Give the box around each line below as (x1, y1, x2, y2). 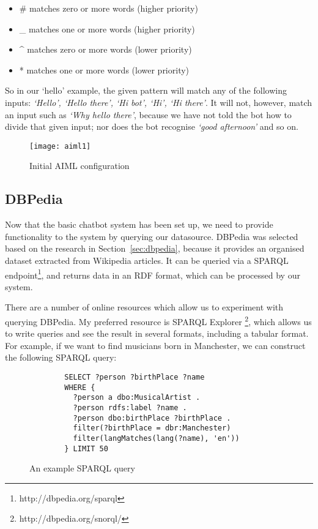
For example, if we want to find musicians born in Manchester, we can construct (5, 339, 306, 351)
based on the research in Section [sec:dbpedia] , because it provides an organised (5, 242, 305, 255)
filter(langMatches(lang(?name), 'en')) (73, 433, 240, 443)
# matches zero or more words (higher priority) (19, 2, 198, 14)
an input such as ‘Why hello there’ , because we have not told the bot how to (5, 108, 292, 121)
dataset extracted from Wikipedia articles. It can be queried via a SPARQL (5, 253, 289, 266)
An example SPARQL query (29, 462, 135, 475)
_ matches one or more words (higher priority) (19, 22, 195, 35)
